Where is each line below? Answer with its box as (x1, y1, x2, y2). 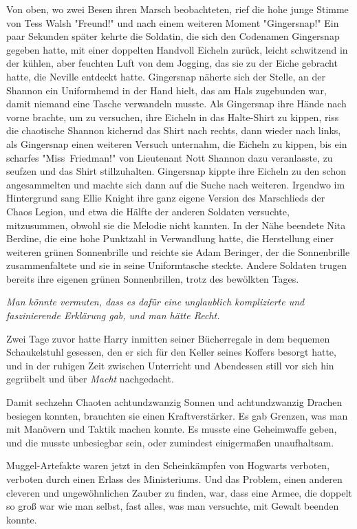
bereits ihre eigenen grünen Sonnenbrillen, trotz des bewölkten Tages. (6, 271, 299, 285)
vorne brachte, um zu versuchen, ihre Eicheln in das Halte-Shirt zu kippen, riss (6, 109, 339, 124)
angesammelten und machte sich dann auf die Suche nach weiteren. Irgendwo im (6, 177, 345, 191)
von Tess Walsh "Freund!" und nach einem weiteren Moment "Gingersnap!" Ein (6, 15, 339, 30)
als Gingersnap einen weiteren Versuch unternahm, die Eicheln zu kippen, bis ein (6, 136, 347, 151)
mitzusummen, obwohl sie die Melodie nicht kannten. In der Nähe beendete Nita (6, 217, 346, 232)
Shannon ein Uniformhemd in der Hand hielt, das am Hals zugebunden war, (6, 83, 327, 97)
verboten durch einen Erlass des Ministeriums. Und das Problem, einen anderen (6, 472, 343, 486)
